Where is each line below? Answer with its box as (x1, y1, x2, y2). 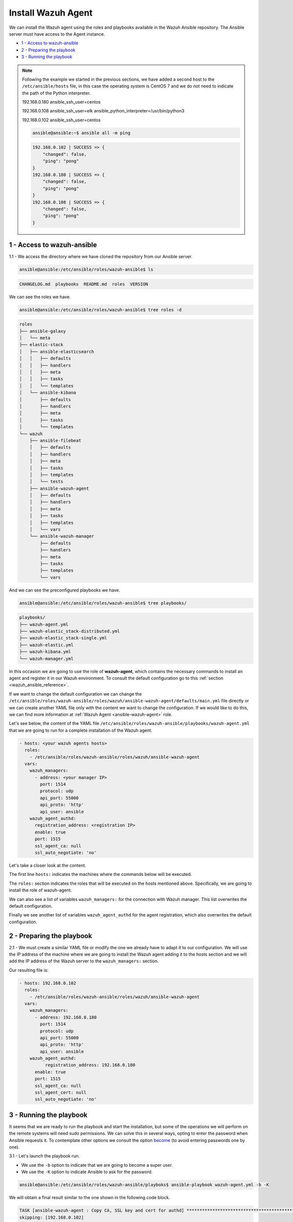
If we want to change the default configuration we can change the (9, 691, 142, 697)
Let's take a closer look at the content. (9, 862, 86, 868)
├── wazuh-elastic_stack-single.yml (19, 635, 107, 641)
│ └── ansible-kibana (19, 390, 77, 395)
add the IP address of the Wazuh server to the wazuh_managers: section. (9, 958, 159, 964)
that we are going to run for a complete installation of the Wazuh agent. (9, 727, 152, 733)
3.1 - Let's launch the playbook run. (9, 1153, 80, 1159)
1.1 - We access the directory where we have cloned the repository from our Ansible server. (9, 254, 193, 260)
